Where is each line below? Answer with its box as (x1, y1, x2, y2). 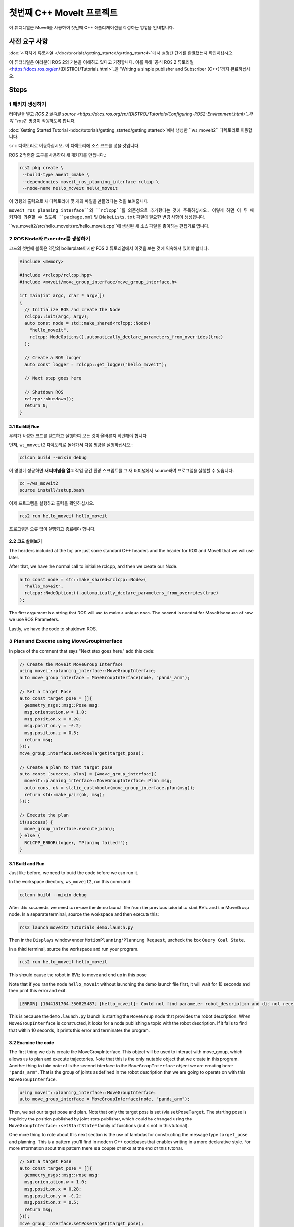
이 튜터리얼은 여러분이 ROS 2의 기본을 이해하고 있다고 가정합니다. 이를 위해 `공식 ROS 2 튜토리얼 (9, 59, 194, 65)
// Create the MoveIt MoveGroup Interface (19, 661, 123, 667)
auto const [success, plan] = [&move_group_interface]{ (19, 771, 157, 776)
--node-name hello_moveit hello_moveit (22, 186, 118, 191)
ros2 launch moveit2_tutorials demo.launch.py (19, 924, 133, 930)
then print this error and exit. (9, 988, 67, 994)
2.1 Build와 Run (9, 424, 40, 429)
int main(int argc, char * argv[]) (19, 293, 105, 299)
